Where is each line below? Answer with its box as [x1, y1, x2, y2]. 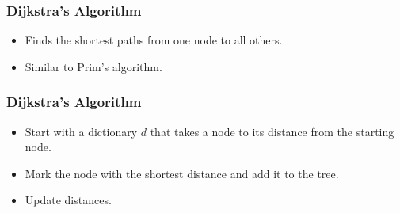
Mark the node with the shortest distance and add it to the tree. [25, 165, 339, 181]
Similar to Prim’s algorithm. [25, 58, 162, 74]
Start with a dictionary [25, 123, 138, 139]
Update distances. [25, 192, 112, 208]
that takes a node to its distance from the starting [150, 123, 394, 139]
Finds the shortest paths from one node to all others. [25, 32, 283, 48]
